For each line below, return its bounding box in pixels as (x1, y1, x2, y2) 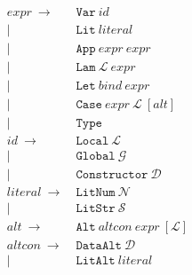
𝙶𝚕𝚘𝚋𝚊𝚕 (76, 150, 116, 163)
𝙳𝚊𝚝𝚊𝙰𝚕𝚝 (76, 240, 122, 253)
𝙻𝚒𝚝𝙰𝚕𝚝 (76, 255, 116, 268)
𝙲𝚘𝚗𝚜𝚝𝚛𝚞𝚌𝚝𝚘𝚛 (76, 169, 148, 182)
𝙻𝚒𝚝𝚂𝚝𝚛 (76, 202, 116, 216)
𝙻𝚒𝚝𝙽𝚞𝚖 (76, 186, 116, 200)
